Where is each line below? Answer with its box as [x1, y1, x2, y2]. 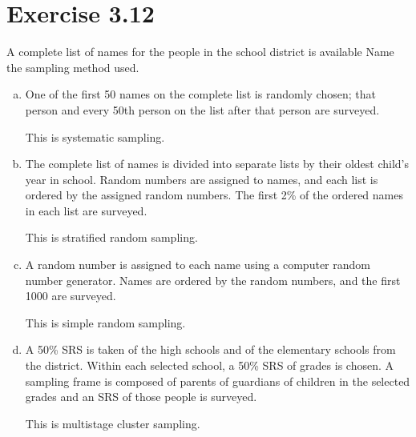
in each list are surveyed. [25, 202, 147, 218]
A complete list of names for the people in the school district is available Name [6, 43, 394, 60]
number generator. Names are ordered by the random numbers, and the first [25, 271, 401, 288]
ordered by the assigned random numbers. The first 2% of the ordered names [25, 186, 403, 203]
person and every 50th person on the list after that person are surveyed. [25, 101, 380, 118]
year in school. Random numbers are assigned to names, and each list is [25, 170, 378, 187]
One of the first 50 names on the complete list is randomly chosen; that [25, 86, 376, 102]
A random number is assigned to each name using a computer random [25, 256, 370, 273]
